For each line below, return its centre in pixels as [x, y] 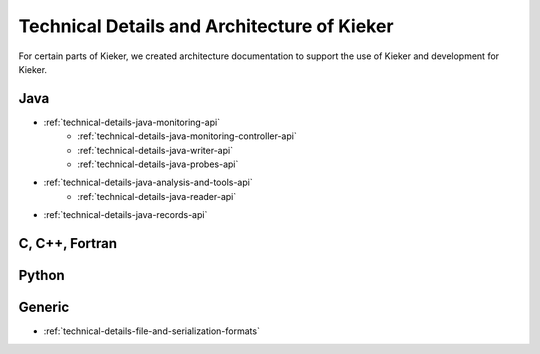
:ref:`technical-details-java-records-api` [125, 215]
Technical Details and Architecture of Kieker [206, 26]
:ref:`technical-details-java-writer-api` [155, 150]
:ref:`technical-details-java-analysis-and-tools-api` [148, 182]
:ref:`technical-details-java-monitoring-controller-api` [187, 136]
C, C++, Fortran [68, 243]
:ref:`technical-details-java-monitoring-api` [131, 122]
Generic [44, 307]
